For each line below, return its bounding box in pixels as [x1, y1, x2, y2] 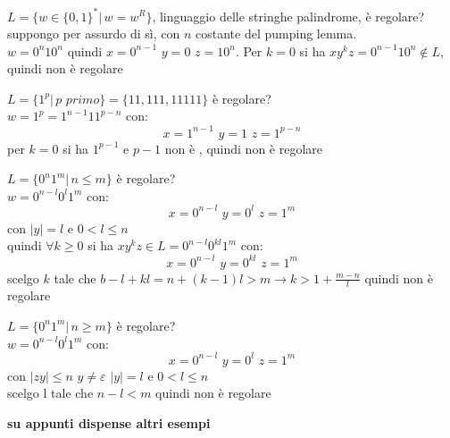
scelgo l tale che [7, 383, 94, 402]
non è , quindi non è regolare [164, 139, 323, 157]
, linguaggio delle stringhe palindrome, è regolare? [152, 6, 425, 25]
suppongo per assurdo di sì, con [7, 24, 180, 43]
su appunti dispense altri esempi [7, 413, 211, 432]
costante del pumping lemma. [196, 24, 357, 43]
